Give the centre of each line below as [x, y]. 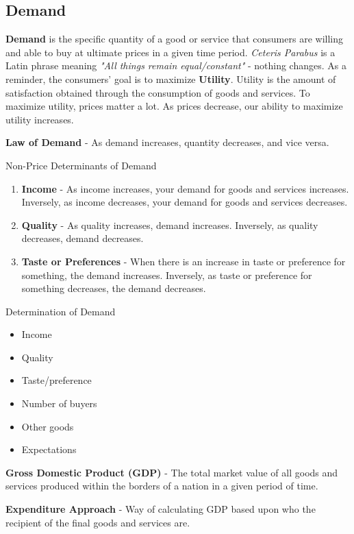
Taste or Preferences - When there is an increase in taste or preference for [184, 261]
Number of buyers [59, 403]
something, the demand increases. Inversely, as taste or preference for [167, 275]
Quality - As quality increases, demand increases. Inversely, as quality [170, 224]
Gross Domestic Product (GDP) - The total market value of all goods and [172, 472]
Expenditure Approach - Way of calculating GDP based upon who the [161, 509]
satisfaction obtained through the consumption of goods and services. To [158, 92]
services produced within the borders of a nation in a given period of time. [162, 486]
